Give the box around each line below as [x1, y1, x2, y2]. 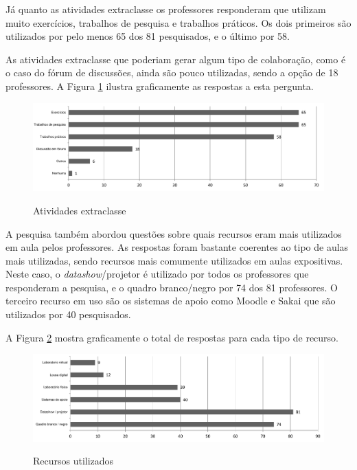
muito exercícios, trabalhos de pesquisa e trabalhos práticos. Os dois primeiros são [5, 15, 352, 30]
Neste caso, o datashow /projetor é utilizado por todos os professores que [5, 267, 309, 281]
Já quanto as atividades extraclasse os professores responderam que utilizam [5, 2, 326, 16]
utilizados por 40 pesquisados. [5, 307, 131, 322]
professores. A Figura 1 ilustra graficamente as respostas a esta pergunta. [5, 78, 314, 93]
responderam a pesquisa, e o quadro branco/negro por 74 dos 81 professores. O [5, 280, 338, 294]
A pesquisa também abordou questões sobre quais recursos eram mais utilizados [5, 226, 342, 240]
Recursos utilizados [33, 454, 114, 468]
